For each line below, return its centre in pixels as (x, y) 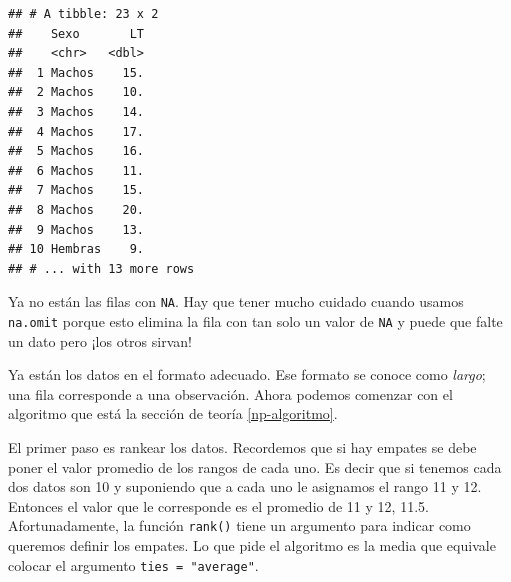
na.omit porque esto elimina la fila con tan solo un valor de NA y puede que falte (255, 320)
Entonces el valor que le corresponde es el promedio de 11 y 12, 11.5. (218, 505)
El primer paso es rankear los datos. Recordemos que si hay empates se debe (242, 447)
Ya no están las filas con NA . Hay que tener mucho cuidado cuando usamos (236, 301)
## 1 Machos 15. (76, 72)
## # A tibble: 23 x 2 (83, 14)
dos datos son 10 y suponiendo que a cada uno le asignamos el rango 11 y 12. (245, 486)
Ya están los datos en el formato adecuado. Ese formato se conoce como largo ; (247, 374)
